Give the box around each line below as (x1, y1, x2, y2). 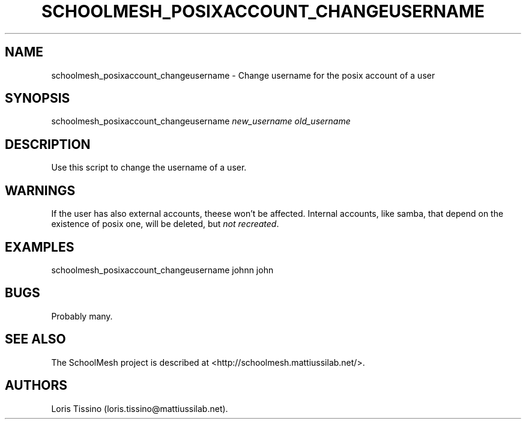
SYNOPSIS (5, 91, 70, 106)
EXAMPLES (5, 239, 74, 255)
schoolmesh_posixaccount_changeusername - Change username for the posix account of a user (51, 70, 435, 80)
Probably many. (51, 310, 113, 321)
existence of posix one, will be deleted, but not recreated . (51, 219, 279, 229)
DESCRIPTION (5, 136, 91, 152)
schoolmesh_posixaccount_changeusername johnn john (51, 264, 274, 275)
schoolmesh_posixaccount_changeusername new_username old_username (51, 116, 351, 127)
